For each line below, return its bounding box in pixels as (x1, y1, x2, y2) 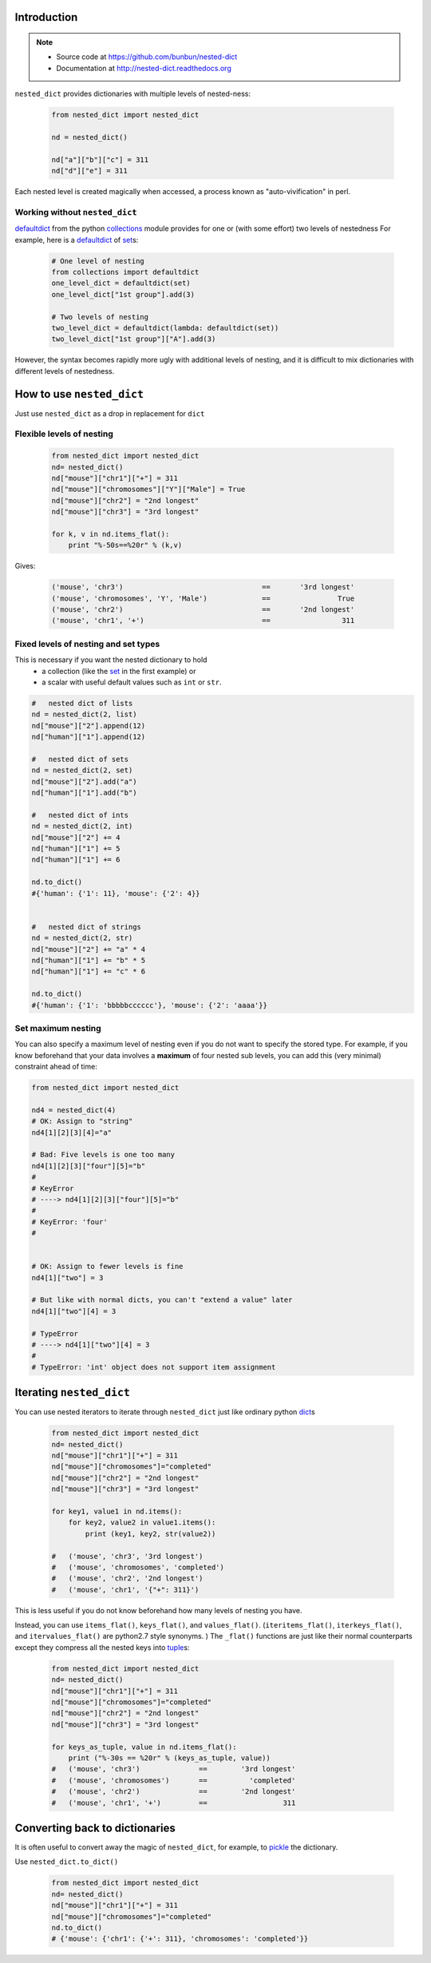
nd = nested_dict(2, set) (31, 766, 133, 775)
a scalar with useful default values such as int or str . (42, 677, 222, 687)
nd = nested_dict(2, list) (31, 710, 137, 719)
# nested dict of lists (31, 699, 133, 708)
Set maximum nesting (14, 1022, 101, 1033)
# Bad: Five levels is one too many (31, 1150, 176, 1160)
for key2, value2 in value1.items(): (68, 1518, 216, 1527)
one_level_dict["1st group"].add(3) (51, 290, 196, 299)
